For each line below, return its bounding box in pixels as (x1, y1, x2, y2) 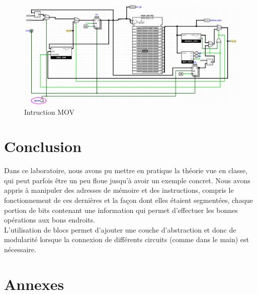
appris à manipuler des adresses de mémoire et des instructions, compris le (4, 185, 234, 195)
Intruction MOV (24, 106, 75, 117)
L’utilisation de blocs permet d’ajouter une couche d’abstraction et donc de (4, 224, 236, 235)
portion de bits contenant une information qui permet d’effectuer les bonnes (4, 204, 238, 215)
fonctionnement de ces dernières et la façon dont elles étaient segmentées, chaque (4, 195, 253, 205)
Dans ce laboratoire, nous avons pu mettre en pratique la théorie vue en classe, (4, 165, 248, 176)
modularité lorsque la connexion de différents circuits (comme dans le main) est (4, 234, 249, 245)
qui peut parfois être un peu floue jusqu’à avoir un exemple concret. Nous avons (4, 175, 250, 185)
